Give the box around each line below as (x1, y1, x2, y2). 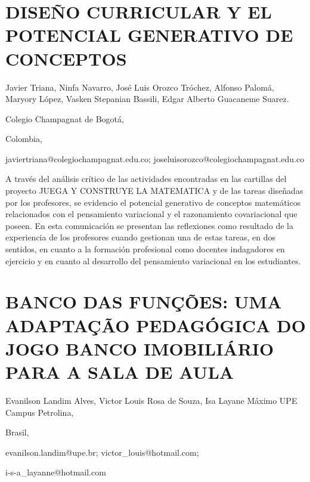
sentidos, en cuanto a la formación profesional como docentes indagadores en (5, 243, 285, 255)
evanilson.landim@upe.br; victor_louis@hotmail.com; (5, 446, 199, 458)
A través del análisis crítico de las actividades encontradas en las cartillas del (5, 172, 287, 185)
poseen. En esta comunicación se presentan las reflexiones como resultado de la (5, 219, 294, 231)
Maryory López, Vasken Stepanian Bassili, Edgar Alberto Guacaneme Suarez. (5, 92, 289, 105)
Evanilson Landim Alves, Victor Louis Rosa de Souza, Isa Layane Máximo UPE (5, 394, 297, 406)
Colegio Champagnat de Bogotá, (5, 112, 124, 125)
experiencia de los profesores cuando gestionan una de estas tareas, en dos (5, 231, 276, 243)
